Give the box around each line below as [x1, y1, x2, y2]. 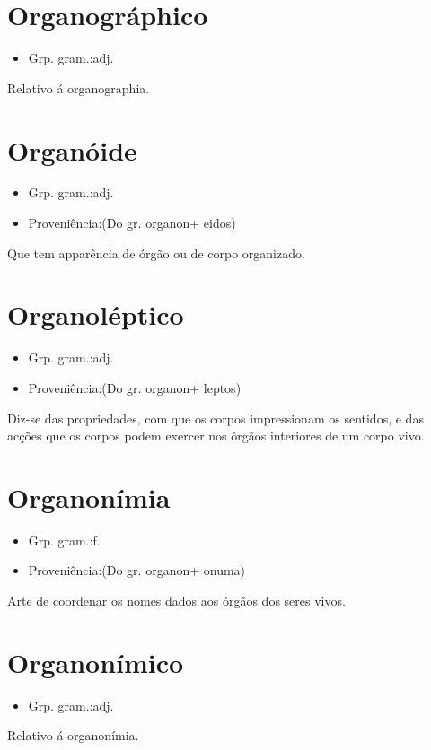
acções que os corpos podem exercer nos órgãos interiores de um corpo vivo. [7, 426, 425, 445]
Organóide [7, 131, 137, 168]
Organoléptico [7, 296, 184, 333]
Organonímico [7, 643, 184, 680]
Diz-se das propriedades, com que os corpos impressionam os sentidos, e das [7, 408, 424, 427]
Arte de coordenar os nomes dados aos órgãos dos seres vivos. [7, 591, 346, 610]
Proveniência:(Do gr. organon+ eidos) [28, 214, 236, 232]
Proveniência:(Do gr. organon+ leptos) [28, 378, 242, 397]
